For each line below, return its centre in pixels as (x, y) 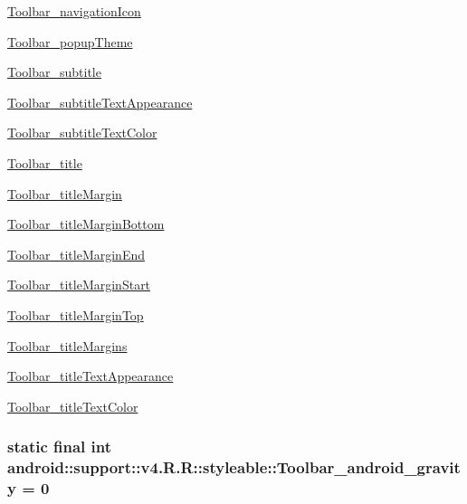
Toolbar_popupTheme (70, 41)
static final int (60, 447)
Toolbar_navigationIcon (74, 11)
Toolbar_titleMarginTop (76, 314)
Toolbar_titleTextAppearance (91, 376)
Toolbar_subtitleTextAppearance (100, 102)
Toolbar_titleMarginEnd (76, 254)
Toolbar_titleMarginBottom (86, 224)
